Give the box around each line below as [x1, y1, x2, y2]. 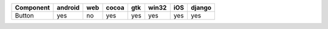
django [191, 4, 212, 11]
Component [15, 4, 50, 11]
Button [15, 11, 35, 19]
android [56, 4, 80, 11]
